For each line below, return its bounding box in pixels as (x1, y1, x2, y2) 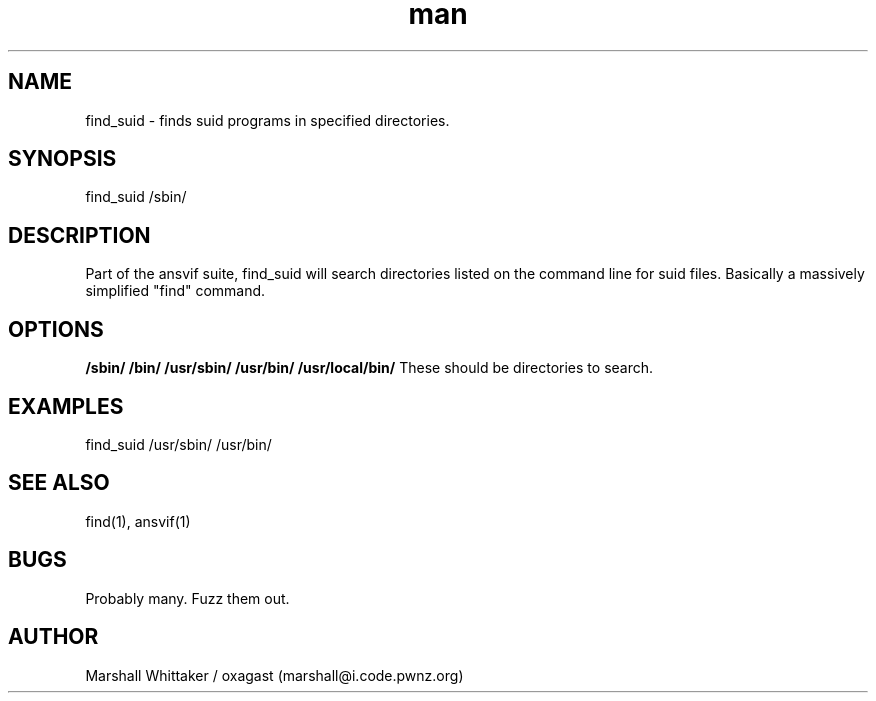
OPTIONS (8, 316, 104, 342)
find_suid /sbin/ (85, 188, 187, 206)
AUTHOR (8, 624, 99, 650)
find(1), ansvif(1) (85, 512, 191, 530)
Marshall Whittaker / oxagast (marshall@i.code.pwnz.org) (85, 666, 464, 684)
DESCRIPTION (8, 222, 151, 248)
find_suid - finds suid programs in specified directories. (85, 111, 450, 129)
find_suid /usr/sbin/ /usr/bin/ (85, 435, 272, 453)
